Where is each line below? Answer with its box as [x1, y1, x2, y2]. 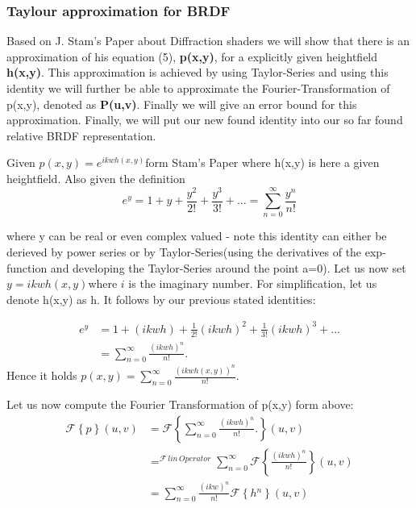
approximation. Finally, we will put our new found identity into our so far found [6, 111, 403, 128]
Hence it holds [6, 367, 77, 384]
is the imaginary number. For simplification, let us [128, 275, 377, 292]
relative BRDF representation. [6, 127, 156, 144]
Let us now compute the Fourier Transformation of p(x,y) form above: [6, 396, 354, 413]
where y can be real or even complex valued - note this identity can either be [6, 227, 387, 244]
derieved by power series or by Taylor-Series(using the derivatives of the [6, 244, 362, 260]
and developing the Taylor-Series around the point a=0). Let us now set [50, 259, 406, 276]
